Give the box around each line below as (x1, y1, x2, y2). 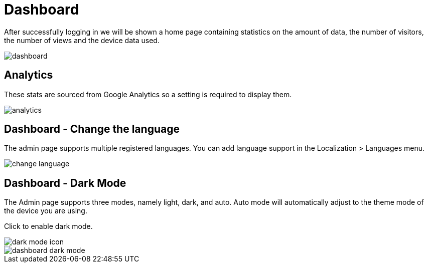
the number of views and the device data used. (4, 36, 160, 45)
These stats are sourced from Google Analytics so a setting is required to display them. (4, 90, 292, 99)
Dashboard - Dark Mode (4, 176, 126, 189)
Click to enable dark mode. (4, 222, 93, 231)
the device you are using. (4, 206, 87, 215)
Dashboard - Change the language (4, 123, 180, 136)
